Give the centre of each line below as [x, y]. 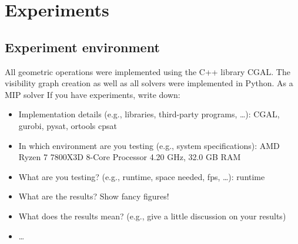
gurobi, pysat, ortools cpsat [68, 125]
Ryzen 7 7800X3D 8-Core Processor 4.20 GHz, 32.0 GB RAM [130, 157]
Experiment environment [82, 47]
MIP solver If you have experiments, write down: [93, 94]
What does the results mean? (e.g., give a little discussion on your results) [152, 216]
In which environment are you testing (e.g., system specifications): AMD [149, 145]
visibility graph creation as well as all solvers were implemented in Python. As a [149, 83]
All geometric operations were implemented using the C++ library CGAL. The [148, 71]
